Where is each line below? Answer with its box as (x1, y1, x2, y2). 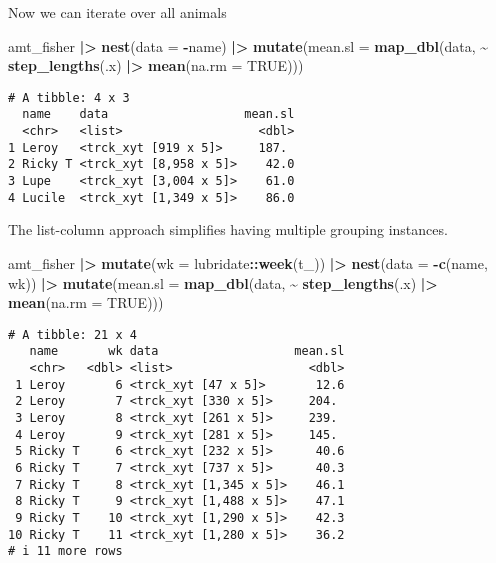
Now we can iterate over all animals (8, 2, 227, 22)
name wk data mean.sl (29, 344, 345, 359)
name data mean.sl (22, 107, 295, 122)
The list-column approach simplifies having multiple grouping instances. (8, 219, 448, 240)
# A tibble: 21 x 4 (8, 327, 137, 342)
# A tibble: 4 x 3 (8, 90, 130, 105)
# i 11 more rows (8, 544, 123, 559)
